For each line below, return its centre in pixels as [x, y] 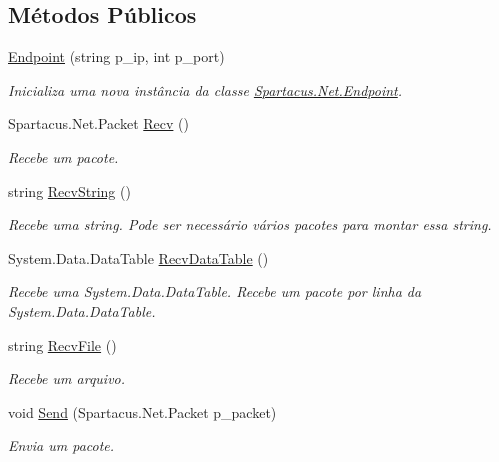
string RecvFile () [62, 344]
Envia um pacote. [61, 445]
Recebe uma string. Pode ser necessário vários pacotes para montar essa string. [250, 224]
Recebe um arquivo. [67, 378]
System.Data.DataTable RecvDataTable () [138, 257]
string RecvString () [69, 190]
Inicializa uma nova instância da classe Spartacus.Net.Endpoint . [205, 89]
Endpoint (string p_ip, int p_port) [116, 56]
